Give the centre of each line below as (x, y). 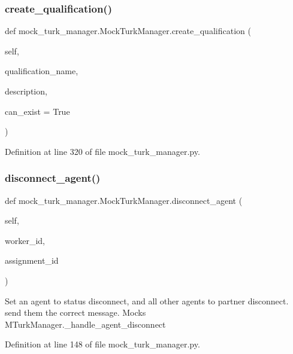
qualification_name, (42, 71)
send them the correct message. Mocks (75, 312)
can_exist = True (37, 111)
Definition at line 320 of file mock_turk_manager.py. (102, 151)
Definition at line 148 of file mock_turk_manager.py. (102, 344)
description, (26, 91)
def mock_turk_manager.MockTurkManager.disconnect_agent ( (124, 200)
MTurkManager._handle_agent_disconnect (85, 324)
